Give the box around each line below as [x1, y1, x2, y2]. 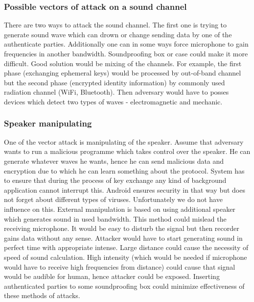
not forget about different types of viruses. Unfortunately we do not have [4, 194, 223, 204]
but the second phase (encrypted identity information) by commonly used [4, 77, 225, 87]
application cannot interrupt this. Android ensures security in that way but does [4, 184, 245, 195]
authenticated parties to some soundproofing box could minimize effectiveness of [4, 280, 245, 291]
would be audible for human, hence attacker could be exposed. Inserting [4, 271, 220, 281]
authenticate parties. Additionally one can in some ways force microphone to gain [4, 39, 249, 49]
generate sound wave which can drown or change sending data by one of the [4, 29, 232, 39]
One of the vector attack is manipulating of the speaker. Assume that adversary [4, 136, 244, 147]
